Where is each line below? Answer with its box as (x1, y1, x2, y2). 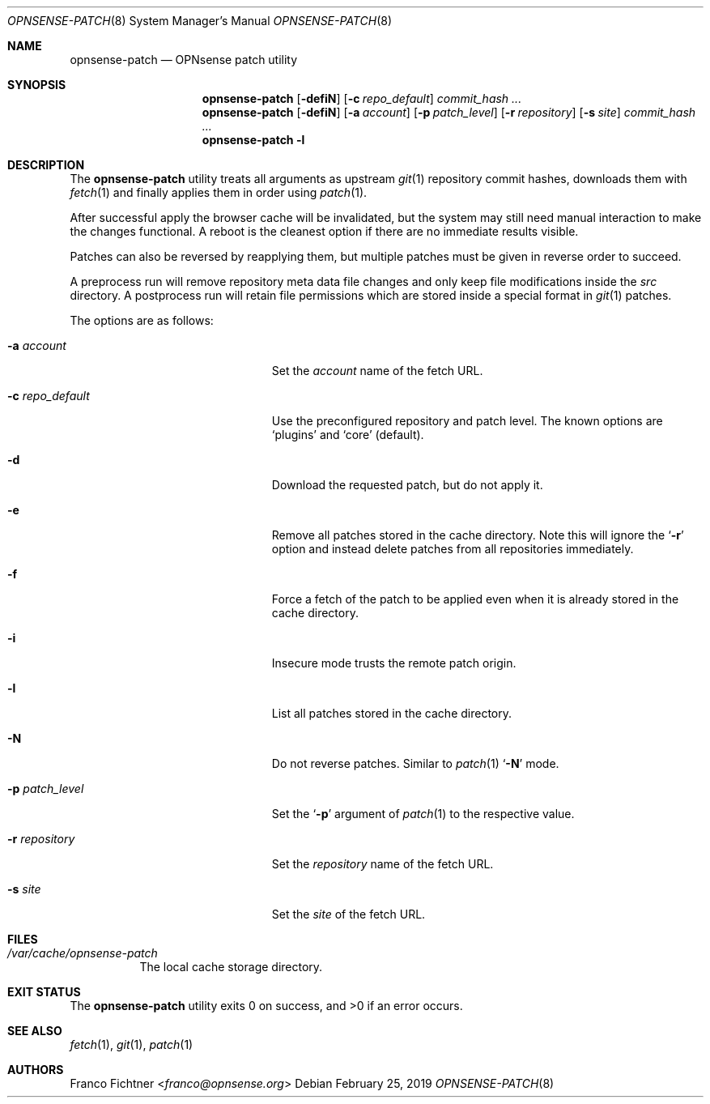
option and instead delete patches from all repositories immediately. (271, 542, 634, 556)
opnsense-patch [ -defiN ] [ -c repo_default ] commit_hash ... (202, 92, 522, 105)
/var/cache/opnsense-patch (7, 946, 158, 960)
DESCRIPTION (7, 158, 85, 172)
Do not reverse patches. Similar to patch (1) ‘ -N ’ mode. (271, 757, 559, 770)
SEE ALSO (7, 1024, 62, 1038)
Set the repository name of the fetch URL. (271, 857, 494, 871)
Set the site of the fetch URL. (271, 907, 426, 921)
